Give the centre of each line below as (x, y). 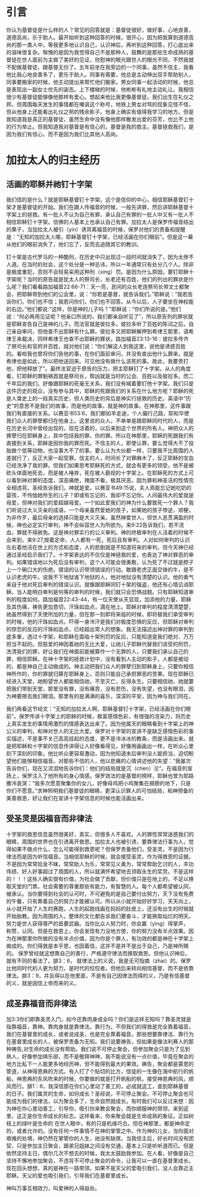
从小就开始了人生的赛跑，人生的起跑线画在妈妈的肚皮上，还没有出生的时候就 (100, 908)
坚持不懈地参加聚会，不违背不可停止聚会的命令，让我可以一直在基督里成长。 (100, 1160)
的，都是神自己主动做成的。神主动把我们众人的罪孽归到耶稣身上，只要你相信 (100, 666)
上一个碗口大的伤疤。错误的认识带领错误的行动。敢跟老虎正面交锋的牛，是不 (100, 569)
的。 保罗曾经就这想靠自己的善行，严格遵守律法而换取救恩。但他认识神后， (98, 953)
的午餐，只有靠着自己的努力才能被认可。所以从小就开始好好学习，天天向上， (100, 901)
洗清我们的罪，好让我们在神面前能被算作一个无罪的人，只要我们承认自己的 (97, 651)
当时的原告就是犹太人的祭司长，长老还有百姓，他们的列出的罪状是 (107, 279)
